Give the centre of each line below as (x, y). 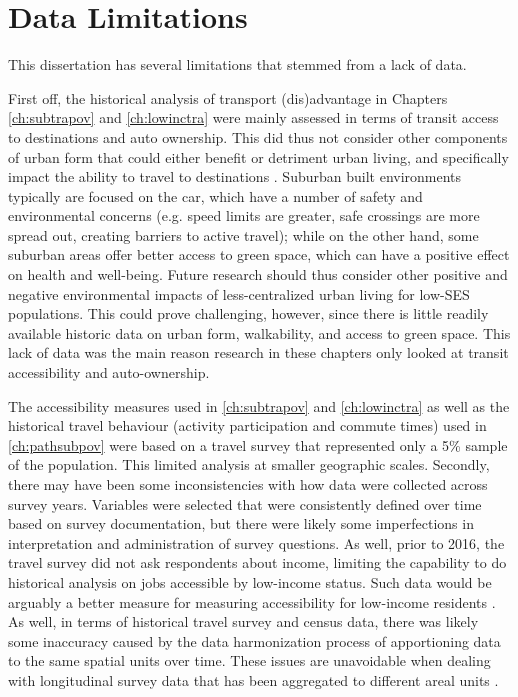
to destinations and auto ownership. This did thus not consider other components (258, 136)
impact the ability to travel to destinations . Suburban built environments (235, 176)
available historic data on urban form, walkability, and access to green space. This (259, 332)
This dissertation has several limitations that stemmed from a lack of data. (237, 64)
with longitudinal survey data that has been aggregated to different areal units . (253, 679)
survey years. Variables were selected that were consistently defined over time (245, 503)
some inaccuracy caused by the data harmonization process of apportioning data (254, 640)
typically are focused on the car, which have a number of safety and (215, 195)
